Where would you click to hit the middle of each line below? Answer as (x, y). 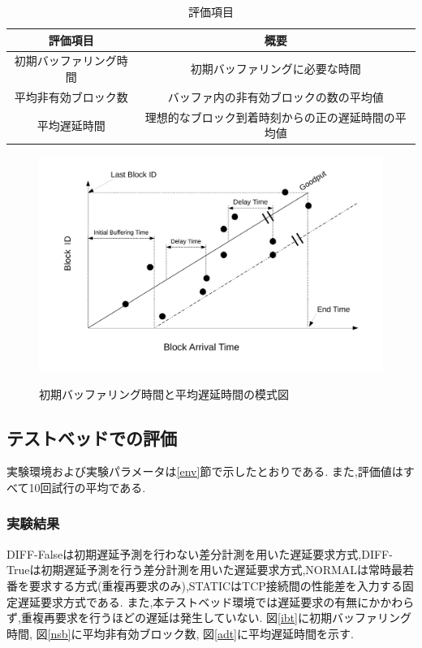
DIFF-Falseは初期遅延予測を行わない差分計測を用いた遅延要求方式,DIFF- (200, 553)
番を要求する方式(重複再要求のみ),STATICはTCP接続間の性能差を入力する (205, 585)
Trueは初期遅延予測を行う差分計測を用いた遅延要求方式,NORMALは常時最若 (211, 570)
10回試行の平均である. (87, 487)
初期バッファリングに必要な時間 (276, 69)
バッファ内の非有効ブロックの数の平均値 (276, 96)
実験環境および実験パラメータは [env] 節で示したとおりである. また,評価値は (205, 471)
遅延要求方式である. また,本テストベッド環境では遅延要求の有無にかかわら (216, 601)
